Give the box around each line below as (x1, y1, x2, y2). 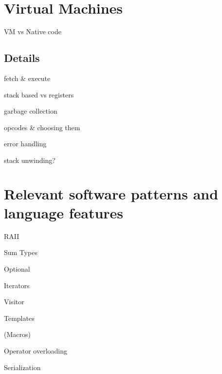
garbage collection (4, 106, 57, 116)
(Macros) (4, 329, 31, 339)
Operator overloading (4, 345, 68, 355)
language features (4, 202, 124, 222)
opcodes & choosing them (4, 122, 80, 132)
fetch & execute (4, 73, 51, 83)
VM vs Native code (4, 26, 61, 37)
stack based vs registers (4, 89, 74, 99)
